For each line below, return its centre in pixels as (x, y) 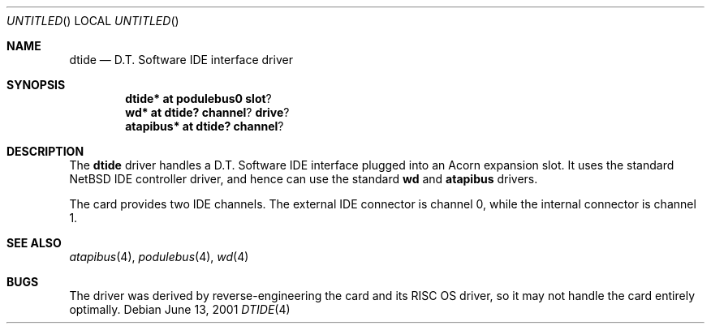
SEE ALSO (34, 243)
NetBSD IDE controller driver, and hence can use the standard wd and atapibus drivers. (304, 179)
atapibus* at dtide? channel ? (205, 126)
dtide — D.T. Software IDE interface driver (181, 60)
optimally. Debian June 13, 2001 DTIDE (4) (180, 309)
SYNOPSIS (36, 85)
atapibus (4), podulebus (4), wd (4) (159, 257)
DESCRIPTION (45, 151)
